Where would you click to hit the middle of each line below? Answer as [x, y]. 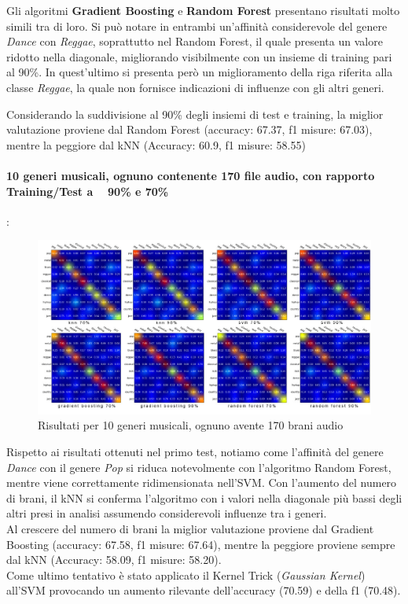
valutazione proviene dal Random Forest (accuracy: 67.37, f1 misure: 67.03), [189, 129]
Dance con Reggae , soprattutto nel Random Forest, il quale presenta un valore [195, 41]
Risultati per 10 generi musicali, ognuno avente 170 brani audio [191, 425]
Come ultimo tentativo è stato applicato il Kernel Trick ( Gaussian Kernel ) [186, 575]
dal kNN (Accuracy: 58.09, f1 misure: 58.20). [114, 560]
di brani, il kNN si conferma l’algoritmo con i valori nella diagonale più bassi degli [204, 497]
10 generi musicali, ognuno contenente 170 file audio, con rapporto [191, 175]
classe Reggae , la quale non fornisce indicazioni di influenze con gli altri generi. [195, 87]
